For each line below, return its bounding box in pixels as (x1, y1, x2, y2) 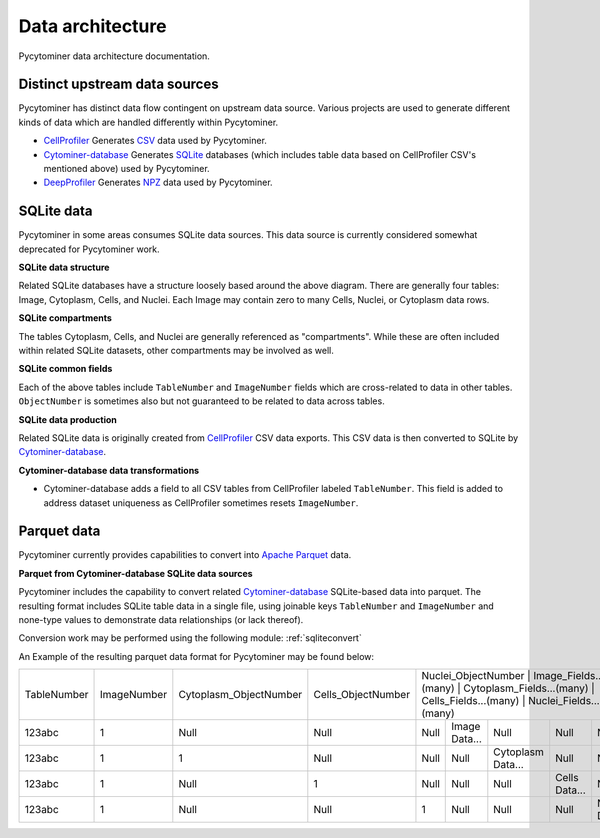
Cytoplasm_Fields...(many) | (463, 681, 595, 695)
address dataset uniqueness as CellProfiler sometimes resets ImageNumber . (43, 496, 359, 509)
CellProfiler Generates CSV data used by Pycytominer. (43, 135, 267, 147)
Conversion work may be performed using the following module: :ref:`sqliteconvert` (18, 632, 362, 644)
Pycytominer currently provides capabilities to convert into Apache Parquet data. (18, 549, 352, 561)
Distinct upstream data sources (18, 76, 219, 93)
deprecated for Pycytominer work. (18, 243, 160, 255)
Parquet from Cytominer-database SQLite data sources (18, 567, 254, 579)
